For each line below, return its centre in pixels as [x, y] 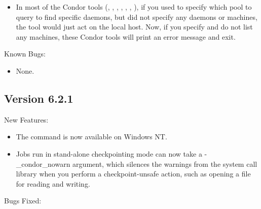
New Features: [26, 119]
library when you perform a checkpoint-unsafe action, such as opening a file [133, 174]
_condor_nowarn [43, 163]
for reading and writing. [53, 183]
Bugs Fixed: [23, 201]
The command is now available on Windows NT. [91, 137]
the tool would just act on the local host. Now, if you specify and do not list [134, 27]
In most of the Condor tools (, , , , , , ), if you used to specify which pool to [134, 7]
